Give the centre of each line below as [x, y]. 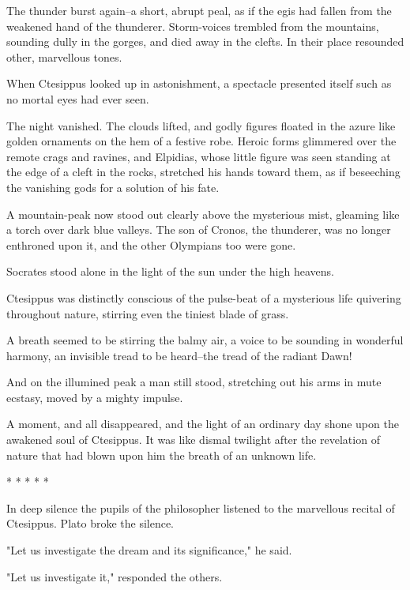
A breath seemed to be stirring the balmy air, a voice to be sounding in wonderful [205, 340]
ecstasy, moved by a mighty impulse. [95, 397]
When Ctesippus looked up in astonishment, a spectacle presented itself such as [199, 83]
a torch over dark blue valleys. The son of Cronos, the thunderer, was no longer [199, 229]
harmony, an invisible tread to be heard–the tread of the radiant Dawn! [179, 355]
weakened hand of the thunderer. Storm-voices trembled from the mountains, [193, 26]
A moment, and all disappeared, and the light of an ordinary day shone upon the [203, 424]
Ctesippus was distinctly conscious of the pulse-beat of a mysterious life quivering [204, 297]
